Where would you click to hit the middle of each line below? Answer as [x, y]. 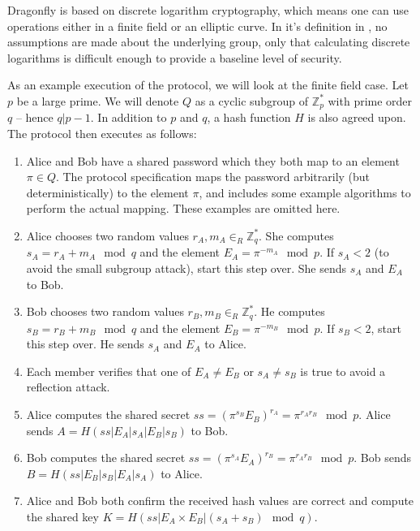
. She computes [296, 235]
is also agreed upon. [357, 117]
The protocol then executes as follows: [102, 134]
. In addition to [129, 117]
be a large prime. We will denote [98, 100]
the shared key [62, 517]
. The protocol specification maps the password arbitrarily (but [213, 177]
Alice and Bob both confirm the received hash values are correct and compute [220, 501]
